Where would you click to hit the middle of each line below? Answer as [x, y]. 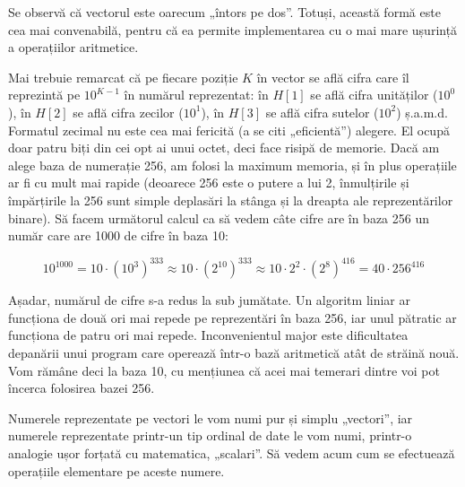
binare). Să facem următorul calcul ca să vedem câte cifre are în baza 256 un [219, 217]
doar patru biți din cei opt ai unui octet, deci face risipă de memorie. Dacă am [224, 148]
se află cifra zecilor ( [128, 112]
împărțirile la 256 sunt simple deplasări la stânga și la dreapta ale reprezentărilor [231, 200]
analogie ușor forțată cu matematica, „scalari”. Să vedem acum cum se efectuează [232, 452]
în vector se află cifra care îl [333, 77]
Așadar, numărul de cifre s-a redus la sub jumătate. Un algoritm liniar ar [209, 300]
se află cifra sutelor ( [322, 112]
